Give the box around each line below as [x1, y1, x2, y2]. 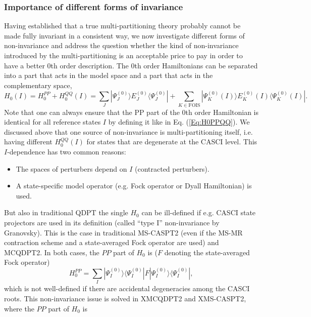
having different [4, 136, 53, 147]
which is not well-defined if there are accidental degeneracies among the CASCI [4, 283, 250, 294]
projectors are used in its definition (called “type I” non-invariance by [4, 217, 220, 228]
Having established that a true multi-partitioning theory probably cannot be [4, 20, 241, 31]
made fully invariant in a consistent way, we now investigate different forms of [4, 30, 245, 41]
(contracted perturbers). [134, 163, 210, 174]
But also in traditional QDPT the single [4, 207, 128, 218]
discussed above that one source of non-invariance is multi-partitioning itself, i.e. [4, 126, 253, 137]
